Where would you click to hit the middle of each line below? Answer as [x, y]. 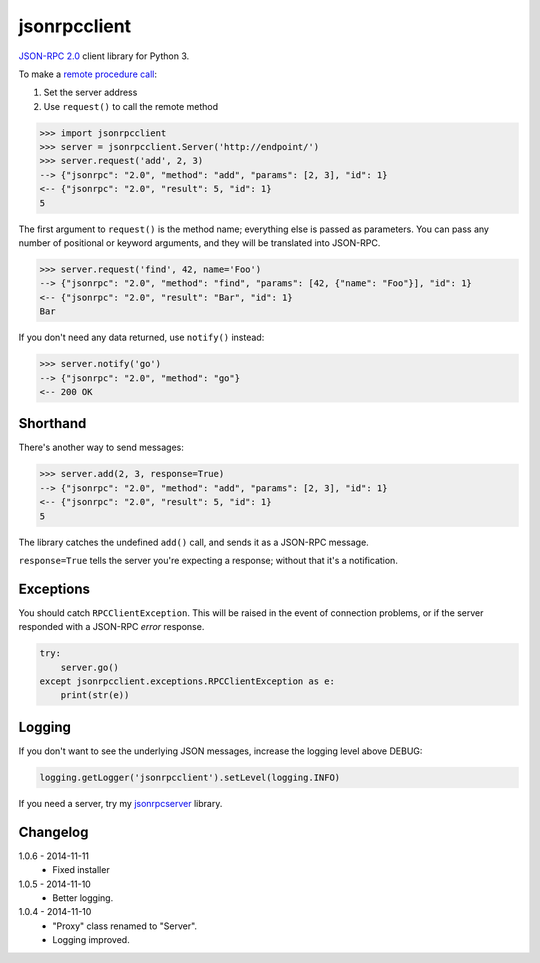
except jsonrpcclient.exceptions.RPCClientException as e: [187, 681]
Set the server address [90, 92]
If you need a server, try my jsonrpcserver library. [120, 803]
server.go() [90, 667]
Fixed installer [81, 870]
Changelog [53, 831]
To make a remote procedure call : [88, 74]
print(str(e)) [95, 695]
